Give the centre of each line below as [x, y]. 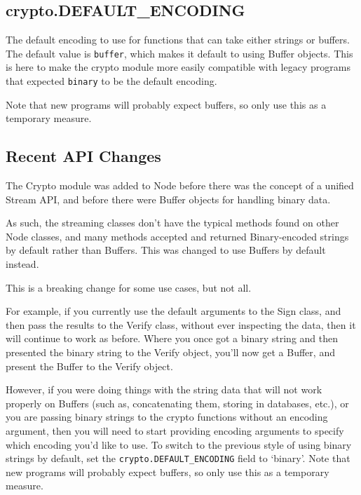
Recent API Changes [83, 156]
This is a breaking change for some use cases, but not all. [129, 287]
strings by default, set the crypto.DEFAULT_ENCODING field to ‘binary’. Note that [178, 458]
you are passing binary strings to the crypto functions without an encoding [167, 417]
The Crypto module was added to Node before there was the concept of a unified [180, 185]
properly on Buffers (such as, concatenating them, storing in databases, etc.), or [177, 403]
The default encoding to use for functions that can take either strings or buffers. [178, 40]
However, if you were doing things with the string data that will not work [164, 389]
